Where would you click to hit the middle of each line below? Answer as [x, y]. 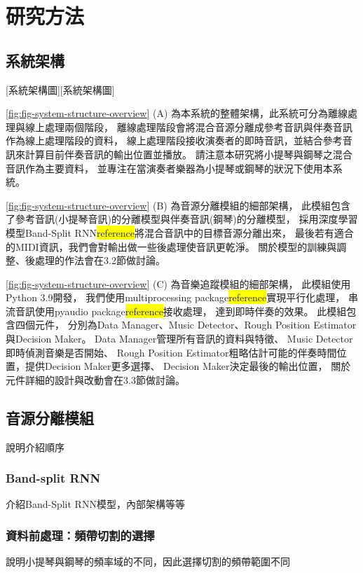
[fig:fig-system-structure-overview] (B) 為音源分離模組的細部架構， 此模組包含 [178, 205]
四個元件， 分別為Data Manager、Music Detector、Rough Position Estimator [186, 325]
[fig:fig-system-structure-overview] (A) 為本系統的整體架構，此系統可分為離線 [177, 113]
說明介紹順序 [35, 447]
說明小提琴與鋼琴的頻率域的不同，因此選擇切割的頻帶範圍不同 [148, 561]
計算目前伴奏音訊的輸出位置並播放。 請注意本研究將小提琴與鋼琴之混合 [189, 154]
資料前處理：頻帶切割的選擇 [80, 535]
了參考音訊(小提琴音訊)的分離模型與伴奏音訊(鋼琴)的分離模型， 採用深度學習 [182, 219]
